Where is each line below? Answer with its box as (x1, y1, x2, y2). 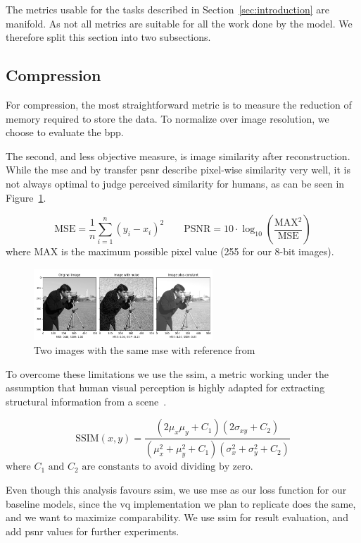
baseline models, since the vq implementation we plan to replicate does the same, (6, 496, 356, 511)
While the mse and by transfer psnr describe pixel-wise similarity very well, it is (6, 162, 351, 177)
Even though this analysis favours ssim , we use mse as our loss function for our (6, 482, 347, 496)
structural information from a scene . (6, 393, 167, 408)
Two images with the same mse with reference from (34, 343, 255, 358)
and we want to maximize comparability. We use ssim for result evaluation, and (6, 510, 348, 525)
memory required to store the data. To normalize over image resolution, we (6, 111, 329, 126)
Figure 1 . (6, 190, 46, 205)
